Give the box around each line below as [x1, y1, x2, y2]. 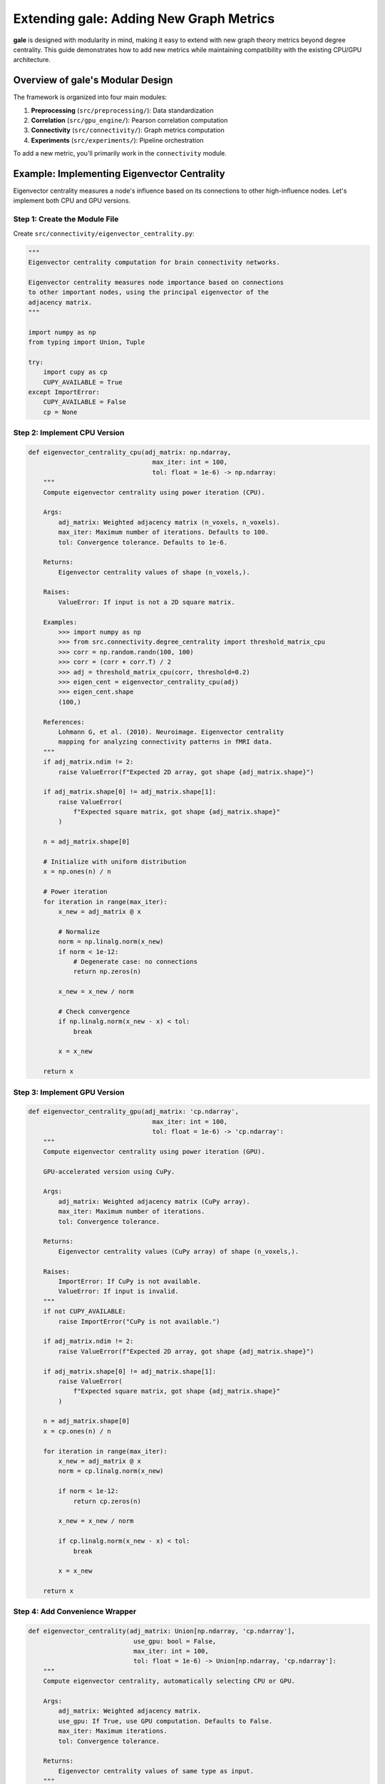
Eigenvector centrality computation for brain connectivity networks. [28, 258, 281, 266]
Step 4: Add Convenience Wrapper [13, 1606, 137, 1616]
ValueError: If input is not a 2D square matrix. [58, 598, 235, 606]
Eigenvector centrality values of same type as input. [58, 1767, 255, 1775]
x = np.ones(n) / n [43, 868, 112, 876]
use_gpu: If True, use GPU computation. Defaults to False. [58, 1717, 273, 1725]
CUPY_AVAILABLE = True [43, 378, 123, 386]
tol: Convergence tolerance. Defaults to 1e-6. [58, 538, 228, 546]
